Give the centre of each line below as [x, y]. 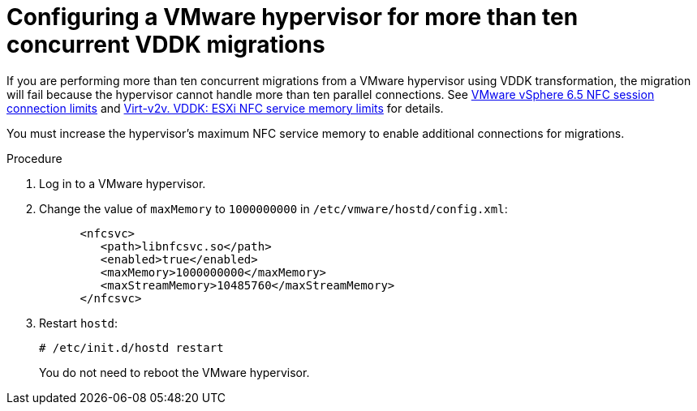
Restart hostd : [79, 323]
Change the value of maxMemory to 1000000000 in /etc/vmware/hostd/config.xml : [273, 208]
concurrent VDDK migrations [166, 45]
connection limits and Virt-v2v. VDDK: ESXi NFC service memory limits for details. [225, 108]
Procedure [34, 158]
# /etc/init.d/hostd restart [131, 347]
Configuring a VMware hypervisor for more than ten [293, 17]
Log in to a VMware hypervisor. [123, 183]
